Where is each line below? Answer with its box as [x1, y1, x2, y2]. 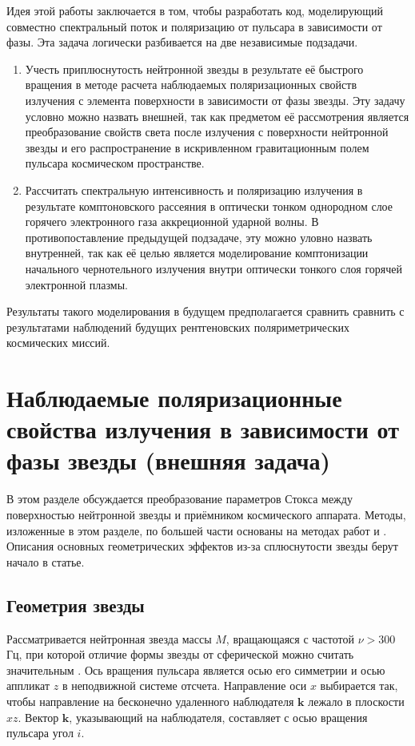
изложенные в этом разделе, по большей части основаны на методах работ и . [6, 522, 387, 538]
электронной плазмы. [25, 276, 128, 292]
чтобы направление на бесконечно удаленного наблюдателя [6, 692, 294, 709]
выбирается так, [320, 677, 398, 694]
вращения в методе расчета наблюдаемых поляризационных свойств [25, 76, 357, 93]
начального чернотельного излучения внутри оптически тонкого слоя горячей [25, 260, 403, 276]
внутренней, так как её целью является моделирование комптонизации [25, 244, 369, 261]
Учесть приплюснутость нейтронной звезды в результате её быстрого [25, 60, 364, 77]
